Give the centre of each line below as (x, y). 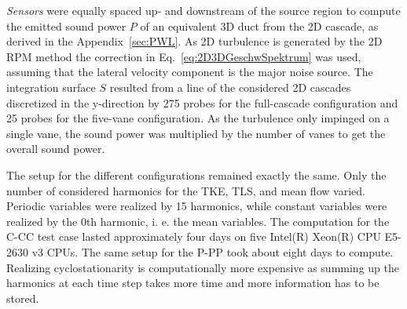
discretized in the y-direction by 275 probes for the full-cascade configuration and (202, 102)
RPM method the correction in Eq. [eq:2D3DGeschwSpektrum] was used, (184, 56)
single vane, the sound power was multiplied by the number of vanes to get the (196, 133)
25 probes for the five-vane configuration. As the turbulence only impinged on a (198, 118)
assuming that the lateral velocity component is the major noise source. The (190, 72)
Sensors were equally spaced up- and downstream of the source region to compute (203, 10)
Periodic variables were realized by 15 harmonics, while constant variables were (197, 206)
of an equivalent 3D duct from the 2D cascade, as (259, 25)
